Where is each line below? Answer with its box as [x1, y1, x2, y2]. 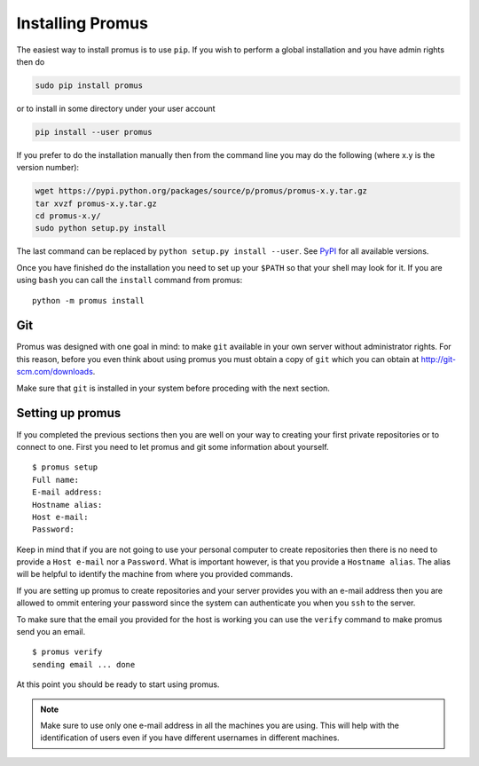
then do [16, 56, 45, 67]
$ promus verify [32, 647, 103, 657]
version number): [16, 162, 80, 173]
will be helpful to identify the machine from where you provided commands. [16, 569, 294, 580]
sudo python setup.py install [35, 223, 167, 233]
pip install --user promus [35, 127, 153, 137]
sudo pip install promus [35, 80, 144, 91]
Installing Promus [16, 13, 148, 33]
